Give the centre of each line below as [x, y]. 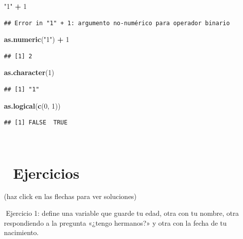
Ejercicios [46, 173]
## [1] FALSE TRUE [36, 123]
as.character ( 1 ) [29, 72]
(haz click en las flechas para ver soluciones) [70, 196]
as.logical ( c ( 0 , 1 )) [32, 105]
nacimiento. [21, 232]
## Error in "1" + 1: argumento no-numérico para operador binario [117, 23]
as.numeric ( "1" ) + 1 [37, 39]
